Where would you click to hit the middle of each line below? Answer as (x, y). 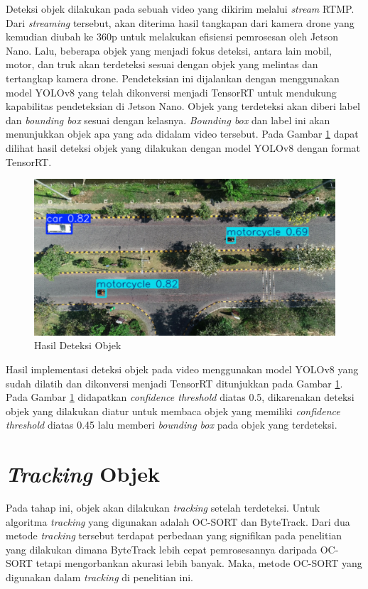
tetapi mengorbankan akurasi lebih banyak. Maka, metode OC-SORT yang (199, 563)
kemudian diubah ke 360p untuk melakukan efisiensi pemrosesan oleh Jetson (172, 37)
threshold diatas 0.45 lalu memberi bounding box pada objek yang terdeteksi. (172, 425)
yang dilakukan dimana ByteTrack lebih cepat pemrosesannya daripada (162, 549)
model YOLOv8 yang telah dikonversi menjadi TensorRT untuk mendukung (171, 92)
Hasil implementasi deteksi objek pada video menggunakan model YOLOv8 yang (182, 369)
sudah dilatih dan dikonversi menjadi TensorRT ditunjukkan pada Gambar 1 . (174, 383)
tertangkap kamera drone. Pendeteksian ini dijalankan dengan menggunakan (173, 78)
